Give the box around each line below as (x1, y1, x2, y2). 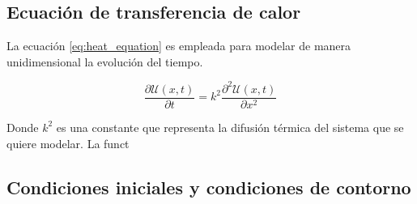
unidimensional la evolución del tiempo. (6, 53, 203, 70)
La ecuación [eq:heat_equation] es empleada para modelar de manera (6, 37, 351, 54)
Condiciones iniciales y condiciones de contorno (6, 174, 411, 199)
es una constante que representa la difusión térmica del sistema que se (56, 118, 404, 135)
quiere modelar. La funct (6, 134, 130, 151)
